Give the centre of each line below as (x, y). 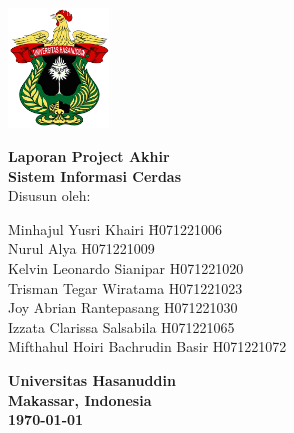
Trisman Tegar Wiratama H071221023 (125, 287)
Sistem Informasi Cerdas (95, 175)
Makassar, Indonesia (80, 399)
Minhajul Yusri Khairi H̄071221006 (115, 228)
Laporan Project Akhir (89, 156)
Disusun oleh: (49, 195)
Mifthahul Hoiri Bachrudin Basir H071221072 (147, 346)
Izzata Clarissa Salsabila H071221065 (121, 326)
